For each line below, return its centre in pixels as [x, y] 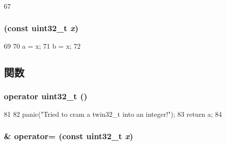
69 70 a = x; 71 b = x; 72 [42, 45]
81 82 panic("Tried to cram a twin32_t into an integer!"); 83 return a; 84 [113, 114]
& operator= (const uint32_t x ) [69, 136]
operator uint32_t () [46, 96]
